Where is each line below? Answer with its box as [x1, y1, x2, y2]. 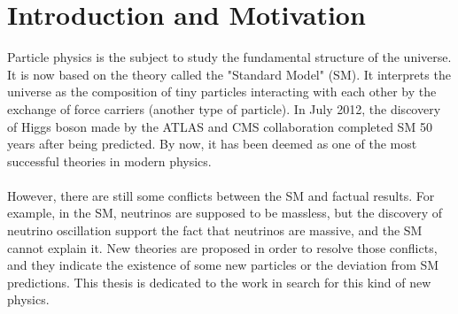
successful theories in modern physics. [7, 151, 212, 170]
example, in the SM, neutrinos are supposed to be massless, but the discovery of [7, 203, 443, 222]
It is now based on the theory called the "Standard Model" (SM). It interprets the [7, 65, 451, 83]
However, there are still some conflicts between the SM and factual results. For [7, 186, 435, 204]
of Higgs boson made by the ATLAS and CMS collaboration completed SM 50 [7, 117, 432, 135]
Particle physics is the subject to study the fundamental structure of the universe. [7, 48, 452, 66]
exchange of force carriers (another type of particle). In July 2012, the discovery [7, 99, 441, 118]
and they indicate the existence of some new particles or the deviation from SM [7, 256, 439, 274]
